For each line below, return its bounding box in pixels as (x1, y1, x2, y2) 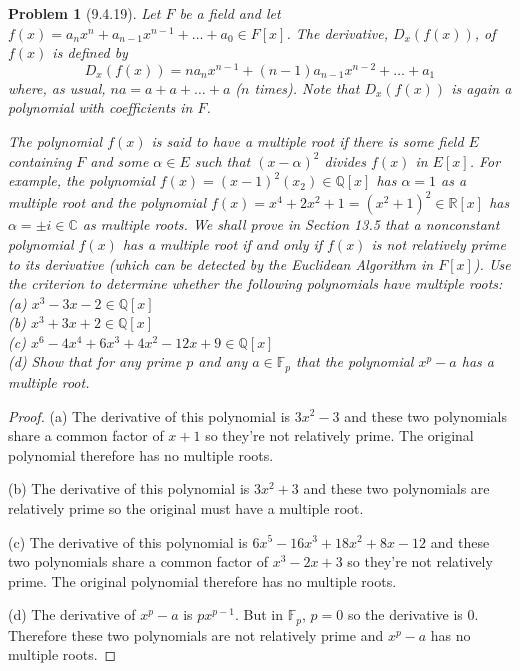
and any (198, 351, 248, 372)
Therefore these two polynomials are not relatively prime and (8, 624, 384, 645)
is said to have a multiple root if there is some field (151, 131, 464, 152)
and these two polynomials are (303, 478, 490, 499)
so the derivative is (347, 604, 463, 625)
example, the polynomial (8, 170, 155, 191)
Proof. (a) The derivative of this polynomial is (8, 405, 291, 426)
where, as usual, (8, 77, 106, 98)
